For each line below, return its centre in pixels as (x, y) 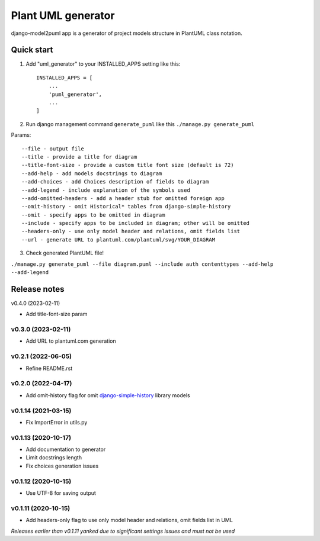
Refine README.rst (49, 368)
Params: (21, 135)
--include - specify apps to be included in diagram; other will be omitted (136, 223)
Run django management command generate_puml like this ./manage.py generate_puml (140, 124)
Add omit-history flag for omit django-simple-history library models (108, 395)
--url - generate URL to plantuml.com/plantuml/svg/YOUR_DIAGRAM (119, 239)
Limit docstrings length (54, 458)
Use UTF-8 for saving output (61, 493)
